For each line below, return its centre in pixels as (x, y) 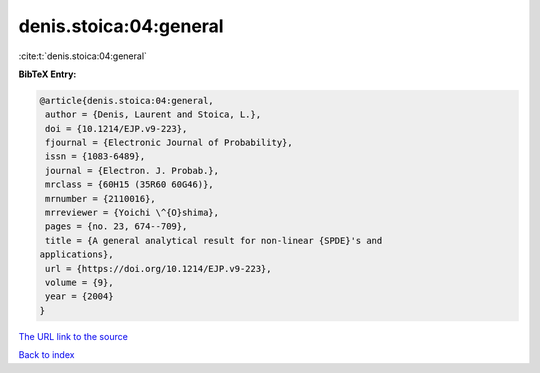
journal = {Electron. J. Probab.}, (132, 170)
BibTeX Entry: (47, 74)
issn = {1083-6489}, (95, 156)
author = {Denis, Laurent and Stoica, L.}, (153, 114)
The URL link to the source (73, 336)
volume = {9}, (79, 282)
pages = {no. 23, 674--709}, (116, 226)
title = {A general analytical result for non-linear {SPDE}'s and (214, 240)
